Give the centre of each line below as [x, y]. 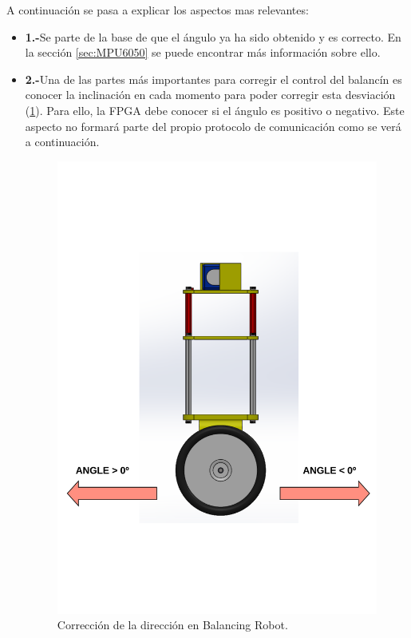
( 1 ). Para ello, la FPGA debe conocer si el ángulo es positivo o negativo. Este [215, 110]
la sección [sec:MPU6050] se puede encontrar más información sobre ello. [203, 52]
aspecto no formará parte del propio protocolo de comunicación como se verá [213, 126]
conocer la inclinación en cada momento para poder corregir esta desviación [210, 95]
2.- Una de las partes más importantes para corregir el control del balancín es [213, 79]
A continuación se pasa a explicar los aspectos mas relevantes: [158, 10]
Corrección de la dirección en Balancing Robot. [172, 625]
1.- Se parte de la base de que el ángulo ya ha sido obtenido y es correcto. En [213, 36]
